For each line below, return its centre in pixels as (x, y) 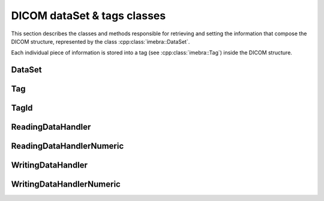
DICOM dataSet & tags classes (88, 16)
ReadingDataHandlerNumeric (67, 146)
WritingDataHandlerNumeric (66, 185)
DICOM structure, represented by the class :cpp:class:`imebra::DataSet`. (100, 41)
